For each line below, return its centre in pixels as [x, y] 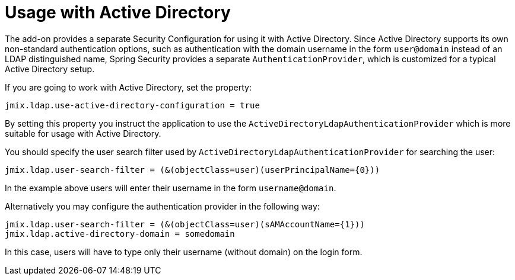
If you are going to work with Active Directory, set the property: [128, 87]
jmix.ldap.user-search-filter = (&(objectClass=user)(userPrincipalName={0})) [193, 170]
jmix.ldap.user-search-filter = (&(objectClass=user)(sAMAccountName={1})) [185, 224]
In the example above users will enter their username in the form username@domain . [171, 188]
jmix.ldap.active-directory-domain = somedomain [120, 234]
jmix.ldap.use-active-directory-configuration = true [132, 105]
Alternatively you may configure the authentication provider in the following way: [162, 206]
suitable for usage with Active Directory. [83, 133]
